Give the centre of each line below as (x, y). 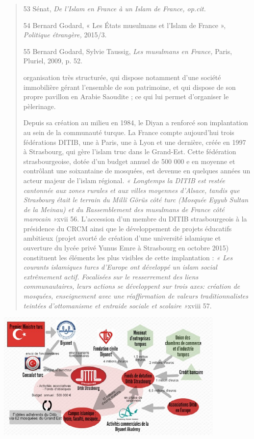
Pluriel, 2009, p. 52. (53, 61)
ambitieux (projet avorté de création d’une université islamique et (122, 238)
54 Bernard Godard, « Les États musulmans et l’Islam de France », (125, 25)
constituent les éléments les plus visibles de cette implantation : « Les (128, 257)
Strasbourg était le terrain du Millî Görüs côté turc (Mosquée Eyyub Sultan (136, 200)
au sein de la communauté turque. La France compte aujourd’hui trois (129, 132)
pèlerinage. (39, 106)
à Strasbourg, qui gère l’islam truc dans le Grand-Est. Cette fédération (130, 151)
